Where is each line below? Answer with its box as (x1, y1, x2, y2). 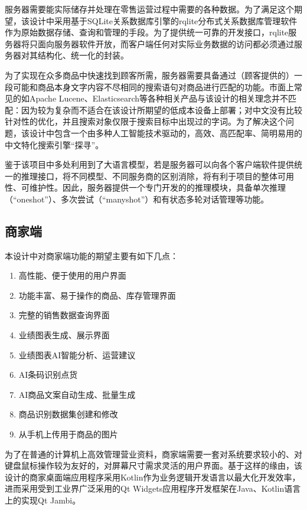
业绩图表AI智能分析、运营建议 (18, 348, 136, 361)
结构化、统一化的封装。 (37, 49, 129, 61)
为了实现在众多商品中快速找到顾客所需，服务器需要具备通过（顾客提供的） (5, 68, 294, 81)
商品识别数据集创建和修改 (18, 408, 118, 420)
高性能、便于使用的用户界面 (18, 269, 126, 282)
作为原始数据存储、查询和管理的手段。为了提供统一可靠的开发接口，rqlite (5, 26, 289, 38)
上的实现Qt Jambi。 (5, 494, 81, 506)
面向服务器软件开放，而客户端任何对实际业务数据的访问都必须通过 (37, 37, 294, 50)
